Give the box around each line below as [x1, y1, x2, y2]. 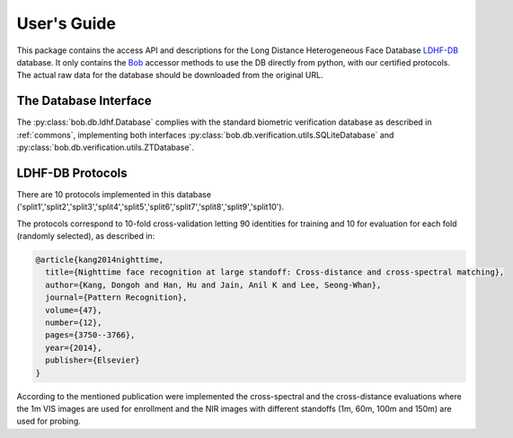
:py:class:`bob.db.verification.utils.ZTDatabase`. [16, 142, 195, 153]
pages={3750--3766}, [45, 330, 136, 340]
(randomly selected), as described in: [16, 231, 155, 241]
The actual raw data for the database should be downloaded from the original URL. [16, 70, 323, 81]
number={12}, [45, 318, 102, 328]
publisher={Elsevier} [45, 355, 141, 365]
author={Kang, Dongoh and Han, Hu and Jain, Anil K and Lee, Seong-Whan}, [45, 279, 382, 290]
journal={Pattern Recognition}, [45, 293, 188, 302]
